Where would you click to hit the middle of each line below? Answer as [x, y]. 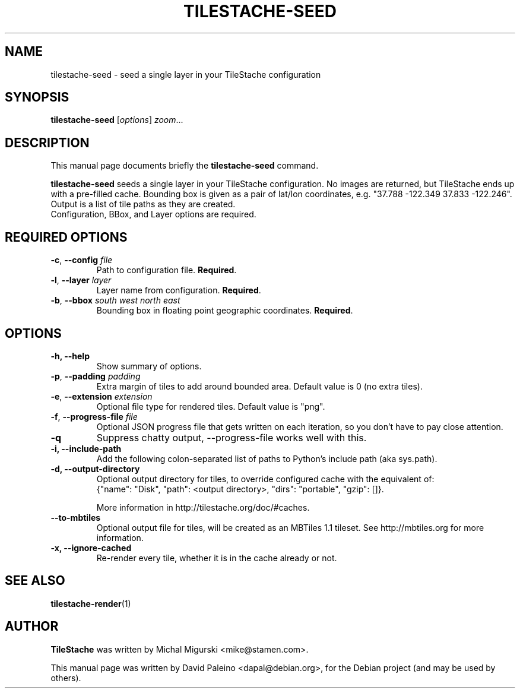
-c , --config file [82, 260]
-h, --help [70, 356]
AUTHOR [32, 626]
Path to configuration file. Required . [167, 270]
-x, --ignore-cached [91, 548]
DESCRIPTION [47, 143]
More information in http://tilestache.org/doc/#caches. [203, 507]
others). [66, 678]
